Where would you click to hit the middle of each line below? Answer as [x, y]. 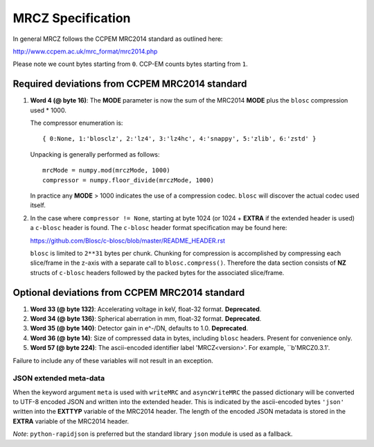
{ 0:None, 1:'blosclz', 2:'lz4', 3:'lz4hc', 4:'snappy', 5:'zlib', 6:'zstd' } [179, 139]
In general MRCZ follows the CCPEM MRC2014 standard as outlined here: [118, 39]
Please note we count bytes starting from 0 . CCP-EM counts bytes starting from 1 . [131, 64]
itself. [38, 205]
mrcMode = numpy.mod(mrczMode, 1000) [107, 170]
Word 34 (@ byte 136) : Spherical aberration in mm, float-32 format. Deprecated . [146, 318]
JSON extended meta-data [59, 378]
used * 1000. [48, 110]
